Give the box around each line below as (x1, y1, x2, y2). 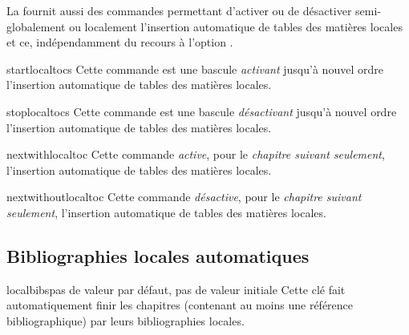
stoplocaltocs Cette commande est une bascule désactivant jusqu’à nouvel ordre (6, 103, 397, 119)
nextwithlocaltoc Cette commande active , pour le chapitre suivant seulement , (6, 146, 385, 163)
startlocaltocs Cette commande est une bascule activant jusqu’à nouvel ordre (6, 60, 383, 77)
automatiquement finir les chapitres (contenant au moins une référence (6, 297, 354, 313)
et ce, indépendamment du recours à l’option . (6, 34, 233, 50)
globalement (6, 18, 66, 34)
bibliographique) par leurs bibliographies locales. (6, 312, 245, 329)
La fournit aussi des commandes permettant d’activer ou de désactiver (6, 2, 352, 18)
